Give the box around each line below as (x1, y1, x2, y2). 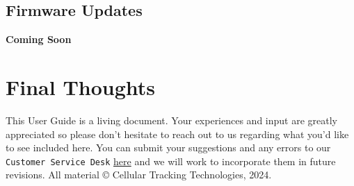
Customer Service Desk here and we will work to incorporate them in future (6, 153, 336, 168)
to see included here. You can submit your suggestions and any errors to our (6, 140, 331, 155)
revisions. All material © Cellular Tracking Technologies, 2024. (6, 167, 272, 182)
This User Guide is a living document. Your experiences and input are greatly (6, 112, 338, 127)
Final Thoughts (6, 72, 156, 101)
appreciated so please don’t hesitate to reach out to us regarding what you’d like (6, 126, 349, 141)
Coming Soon (6, 32, 72, 46)
